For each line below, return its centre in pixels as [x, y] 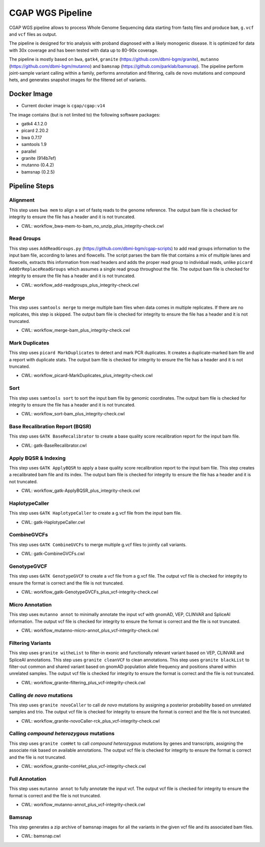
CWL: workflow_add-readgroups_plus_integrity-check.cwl [80, 285]
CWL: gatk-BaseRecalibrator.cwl [54, 445]
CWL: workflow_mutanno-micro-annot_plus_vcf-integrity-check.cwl [90, 630]
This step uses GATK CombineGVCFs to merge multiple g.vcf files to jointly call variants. [98, 544]
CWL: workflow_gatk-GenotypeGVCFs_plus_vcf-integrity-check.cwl [90, 592]
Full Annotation [28, 779]
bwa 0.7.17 [32, 137]
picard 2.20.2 [35, 131]
